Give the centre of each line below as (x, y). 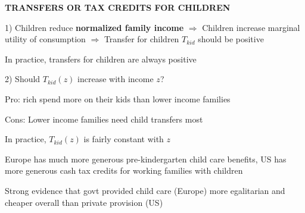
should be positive (231, 39)
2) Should (23, 79)
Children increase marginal (251, 27)
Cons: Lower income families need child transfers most (104, 119)
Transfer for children (141, 39)
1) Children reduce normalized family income (94, 27)
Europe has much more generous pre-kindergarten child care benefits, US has (146, 159)
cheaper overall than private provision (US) (84, 202)
